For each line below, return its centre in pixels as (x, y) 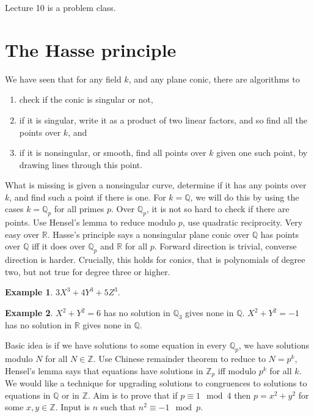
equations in (28, 395)
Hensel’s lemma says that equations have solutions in (104, 370)
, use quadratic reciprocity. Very (243, 222)
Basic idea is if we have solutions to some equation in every (116, 345)
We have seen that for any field (63, 79)
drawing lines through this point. (81, 164)
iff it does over (58, 246)
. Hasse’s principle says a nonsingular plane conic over (148, 234)
